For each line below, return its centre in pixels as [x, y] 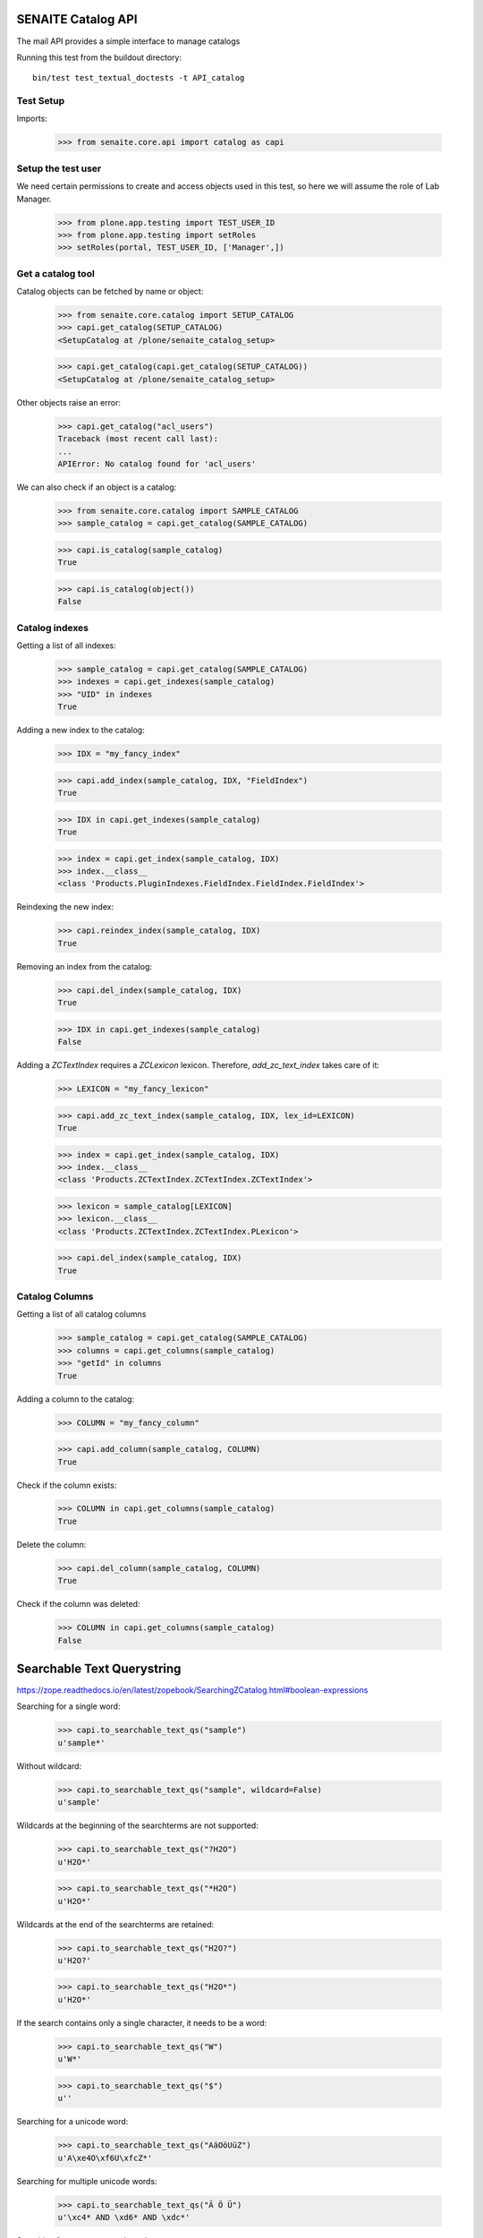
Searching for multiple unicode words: [87, 2181]
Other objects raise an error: [68, 402]
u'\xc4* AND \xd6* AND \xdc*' [124, 2217]
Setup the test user [59, 168]
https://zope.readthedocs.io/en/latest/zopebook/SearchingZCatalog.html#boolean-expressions [192, 1690]
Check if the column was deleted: [78, 1604]
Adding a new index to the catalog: [80, 730]
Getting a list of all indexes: [66, 645]
